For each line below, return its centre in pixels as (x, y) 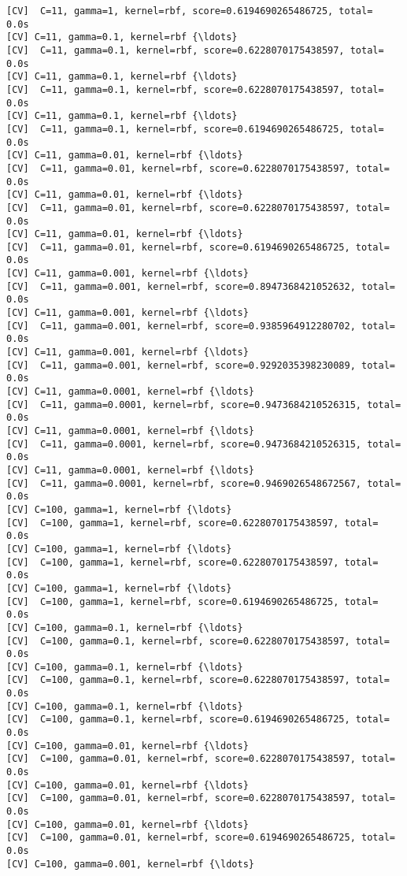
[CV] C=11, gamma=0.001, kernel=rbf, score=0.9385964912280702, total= (201, 326)
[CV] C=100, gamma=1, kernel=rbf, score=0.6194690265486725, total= (192, 601)
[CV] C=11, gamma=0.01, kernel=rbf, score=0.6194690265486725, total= (198, 247)
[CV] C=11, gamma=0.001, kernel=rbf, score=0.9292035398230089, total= (201, 365)
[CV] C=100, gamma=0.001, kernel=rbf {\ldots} (130, 864)
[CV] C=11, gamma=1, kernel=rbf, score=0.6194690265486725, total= (190, 11)
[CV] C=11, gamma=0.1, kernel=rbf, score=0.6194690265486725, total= (195, 129)
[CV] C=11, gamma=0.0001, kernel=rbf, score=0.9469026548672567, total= (204, 483)
